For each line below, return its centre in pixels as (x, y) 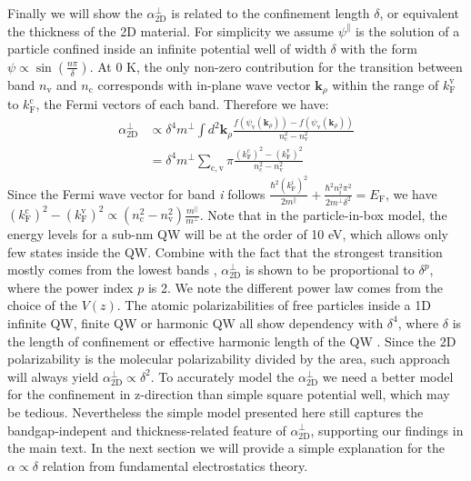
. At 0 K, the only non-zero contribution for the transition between (276, 66)
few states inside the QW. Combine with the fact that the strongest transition (225, 251)
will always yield (53, 376)
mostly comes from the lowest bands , (112, 270)
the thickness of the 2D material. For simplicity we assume (170, 30)
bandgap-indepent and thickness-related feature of (147, 430)
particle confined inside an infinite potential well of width (167, 49)
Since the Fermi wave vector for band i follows (136, 193)
